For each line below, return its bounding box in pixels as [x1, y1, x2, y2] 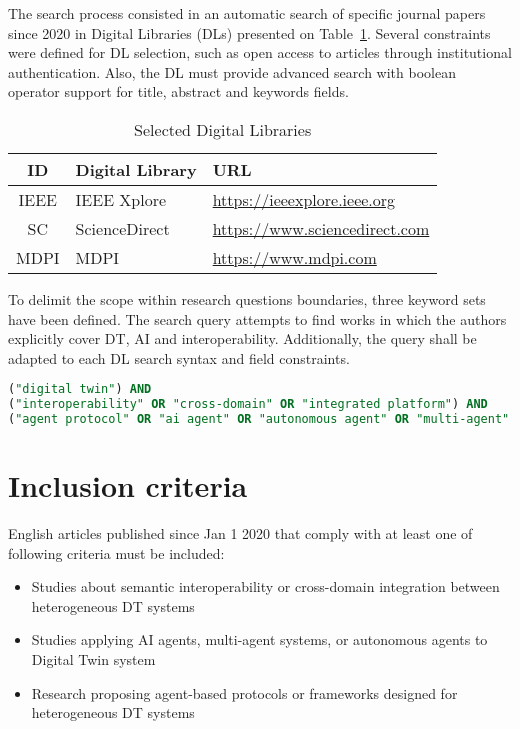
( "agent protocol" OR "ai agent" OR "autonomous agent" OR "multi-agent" [8, 412, 510, 427]
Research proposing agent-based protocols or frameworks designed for [31, 682, 458, 703]
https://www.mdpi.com [212, 245, 377, 269]
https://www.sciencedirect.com [212, 216, 430, 240]
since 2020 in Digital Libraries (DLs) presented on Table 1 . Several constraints [8, 22, 491, 43]
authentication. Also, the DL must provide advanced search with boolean [8, 61, 456, 82]
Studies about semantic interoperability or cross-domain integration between [31, 576, 500, 597]
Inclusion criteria [8, 465, 248, 506]
